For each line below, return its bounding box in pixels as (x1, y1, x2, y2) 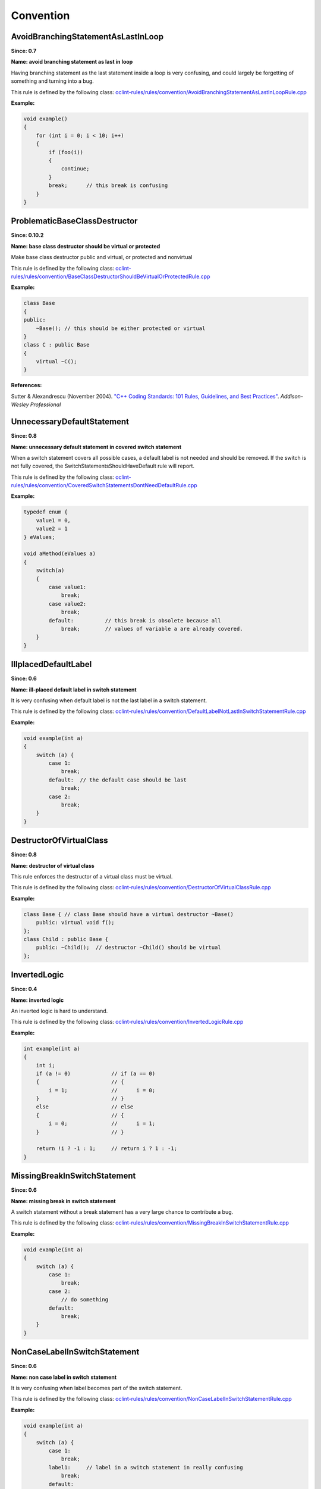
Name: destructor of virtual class (11, 862, 95, 869)
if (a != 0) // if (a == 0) (36, 1070, 156, 1077)
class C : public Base (23, 341, 90, 348)
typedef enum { (23, 509, 68, 515)
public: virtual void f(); (36, 919, 115, 926)
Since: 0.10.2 (11, 232, 44, 239)
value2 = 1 (36, 525, 68, 532)
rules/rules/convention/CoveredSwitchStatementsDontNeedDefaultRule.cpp (11, 482, 197, 489)
